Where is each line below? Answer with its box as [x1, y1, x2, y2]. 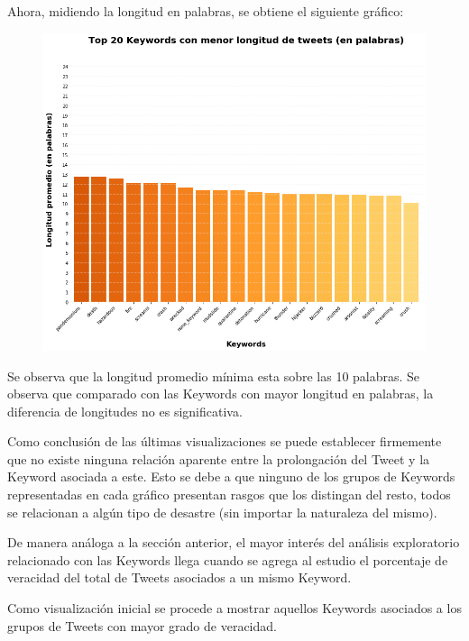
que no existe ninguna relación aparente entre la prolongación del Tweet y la [7, 449, 430, 468]
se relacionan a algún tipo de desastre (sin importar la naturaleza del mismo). [7, 502, 437, 521]
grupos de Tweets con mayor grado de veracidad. [7, 616, 277, 635]
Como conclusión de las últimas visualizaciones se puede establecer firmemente [7, 432, 442, 451]
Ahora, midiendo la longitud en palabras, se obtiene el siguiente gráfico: [7, 2, 404, 20]
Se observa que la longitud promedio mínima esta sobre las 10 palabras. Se [7, 366, 420, 385]
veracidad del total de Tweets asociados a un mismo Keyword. [7, 568, 352, 587]
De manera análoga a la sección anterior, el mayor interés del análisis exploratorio [7, 533, 460, 552]
